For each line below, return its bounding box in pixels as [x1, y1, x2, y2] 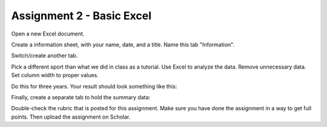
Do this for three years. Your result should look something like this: [11, 82, 177, 90]
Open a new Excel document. [11, 30, 85, 37]
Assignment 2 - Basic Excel [11, 9, 151, 22]
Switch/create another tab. [11, 52, 78, 60]
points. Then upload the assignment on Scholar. [11, 113, 131, 120]
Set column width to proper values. [11, 72, 99, 79]
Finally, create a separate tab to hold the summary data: [11, 93, 151, 101]
